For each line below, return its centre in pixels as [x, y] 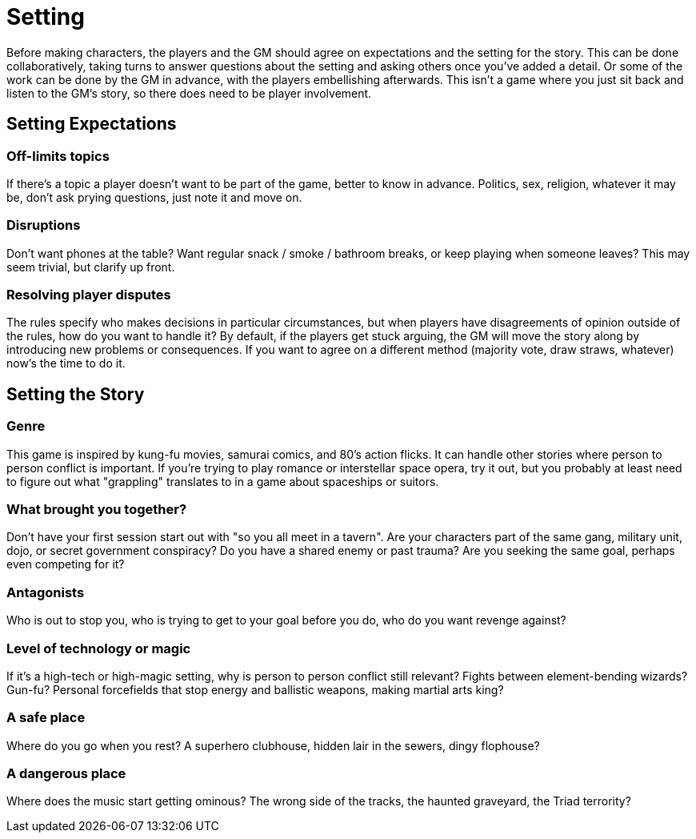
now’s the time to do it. [66, 363]
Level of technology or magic [99, 648]
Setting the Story [76, 394]
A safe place [46, 718]
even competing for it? [66, 564]
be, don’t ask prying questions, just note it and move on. [154, 197]
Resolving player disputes [89, 295]
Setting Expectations [92, 124]
